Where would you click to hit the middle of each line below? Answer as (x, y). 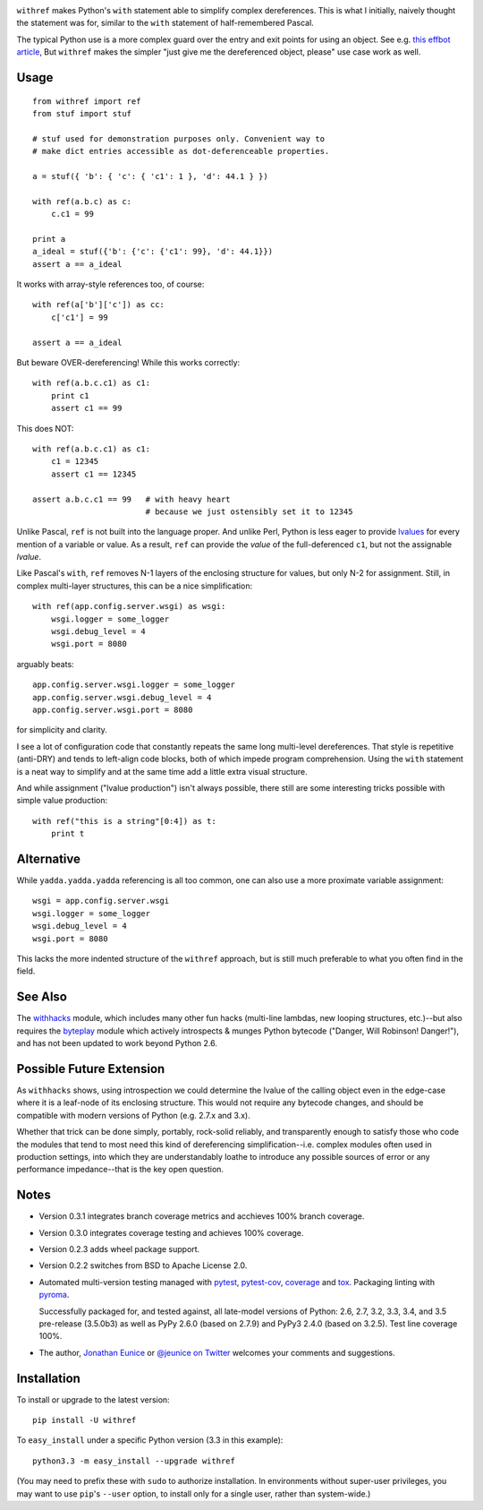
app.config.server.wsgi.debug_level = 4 (122, 697)
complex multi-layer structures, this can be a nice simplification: (135, 586)
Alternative (48, 858)
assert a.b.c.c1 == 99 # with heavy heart (132, 499)
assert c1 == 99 (86, 408)
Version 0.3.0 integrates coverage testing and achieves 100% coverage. (171, 1232)
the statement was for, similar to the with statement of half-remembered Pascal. (165, 23)
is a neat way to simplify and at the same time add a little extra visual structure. (162, 771)
